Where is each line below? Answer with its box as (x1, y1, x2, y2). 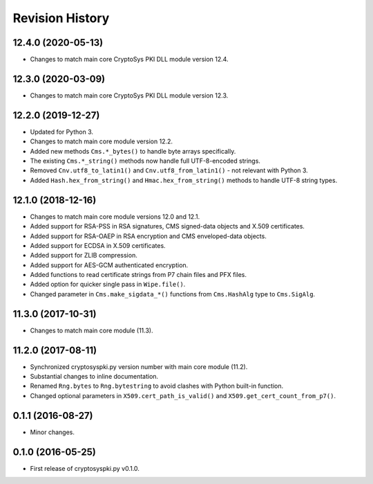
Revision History (12, 10, 110, 26)
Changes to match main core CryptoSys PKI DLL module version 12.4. (30, 55, 229, 64)
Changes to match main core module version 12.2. (30, 137, 173, 145)
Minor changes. (30, 428, 75, 436)
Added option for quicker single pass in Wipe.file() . (30, 280, 186, 289)
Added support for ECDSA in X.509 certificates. (30, 241, 166, 249)
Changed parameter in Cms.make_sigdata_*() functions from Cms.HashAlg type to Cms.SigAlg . (30, 289, 316, 298)
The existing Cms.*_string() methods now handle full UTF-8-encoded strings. (30, 156, 260, 165)
